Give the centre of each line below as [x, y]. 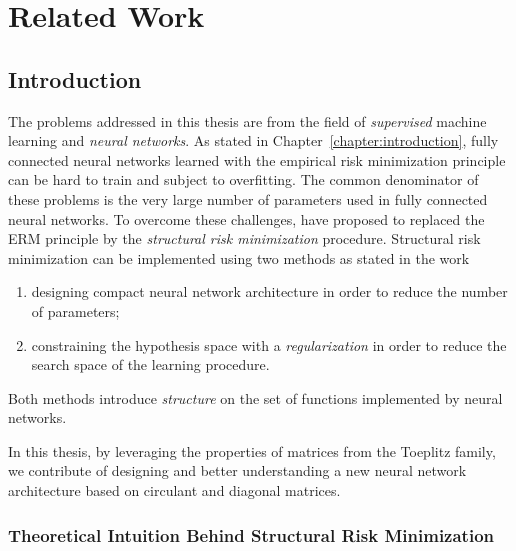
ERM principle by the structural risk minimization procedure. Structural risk [244, 238]
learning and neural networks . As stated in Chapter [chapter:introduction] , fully [253, 140]
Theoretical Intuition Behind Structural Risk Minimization [251, 534]
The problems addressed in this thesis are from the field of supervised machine [247, 120]
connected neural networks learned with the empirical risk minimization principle [257, 159]
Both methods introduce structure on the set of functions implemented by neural [255, 397]
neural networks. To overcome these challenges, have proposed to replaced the [246, 218]
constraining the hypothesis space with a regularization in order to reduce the [269, 344]
